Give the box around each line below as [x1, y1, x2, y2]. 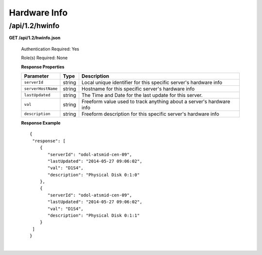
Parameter [24, 73, 49, 80]
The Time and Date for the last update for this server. [82, 92, 203, 98]
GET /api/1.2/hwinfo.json [9, 35, 61, 41]
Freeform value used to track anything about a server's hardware [82, 98, 230, 105]
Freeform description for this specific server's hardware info [82, 111, 219, 117]
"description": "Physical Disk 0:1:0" [48, 172, 140, 177]
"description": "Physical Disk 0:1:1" [48, 213, 140, 218]
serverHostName [24, 86, 58, 92]
